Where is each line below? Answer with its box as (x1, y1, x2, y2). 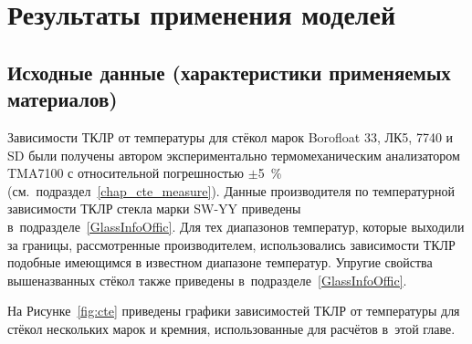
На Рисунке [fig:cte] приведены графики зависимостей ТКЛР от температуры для (7, 301, 460, 320)
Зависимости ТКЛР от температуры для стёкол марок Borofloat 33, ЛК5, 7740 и (7, 127, 454, 146)
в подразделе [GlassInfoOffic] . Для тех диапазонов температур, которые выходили (7, 216, 465, 235)
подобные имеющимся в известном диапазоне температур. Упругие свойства (7, 253, 433, 272)
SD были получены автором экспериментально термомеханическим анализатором (7, 145, 460, 164)
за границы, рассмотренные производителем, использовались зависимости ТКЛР (7, 235, 456, 254)
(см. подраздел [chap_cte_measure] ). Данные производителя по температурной (7, 181, 455, 200)
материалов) (7, 85, 118, 113)
